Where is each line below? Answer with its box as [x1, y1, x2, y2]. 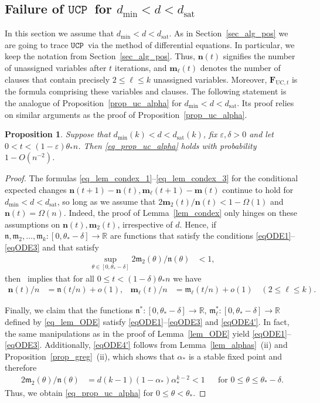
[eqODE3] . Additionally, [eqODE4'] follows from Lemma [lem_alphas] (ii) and [5, 338, 288, 351]
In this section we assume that [5, 27, 114, 39]
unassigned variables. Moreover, [153, 73, 267, 85]
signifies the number [223, 50, 295, 62]
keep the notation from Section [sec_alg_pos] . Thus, [5, 50, 196, 62]
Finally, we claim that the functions [5, 304, 133, 316]
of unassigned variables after [5, 61, 107, 73]
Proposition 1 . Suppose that [5, 128, 111, 140]
